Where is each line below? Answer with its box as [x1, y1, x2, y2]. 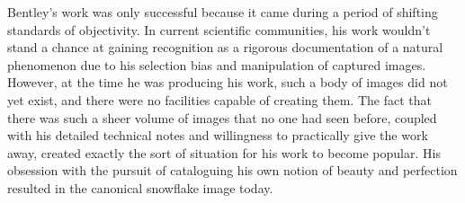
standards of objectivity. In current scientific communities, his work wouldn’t [7, 20, 431, 39]
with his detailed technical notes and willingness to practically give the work [7, 126, 428, 145]
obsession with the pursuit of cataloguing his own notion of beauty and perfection [7, 161, 458, 180]
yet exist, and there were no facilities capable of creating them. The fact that [7, 90, 432, 109]
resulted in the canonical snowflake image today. [7, 178, 273, 197]
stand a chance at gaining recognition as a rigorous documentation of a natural [7, 38, 443, 57]
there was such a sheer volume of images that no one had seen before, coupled [7, 108, 437, 127]
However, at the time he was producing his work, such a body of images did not [7, 73, 448, 92]
